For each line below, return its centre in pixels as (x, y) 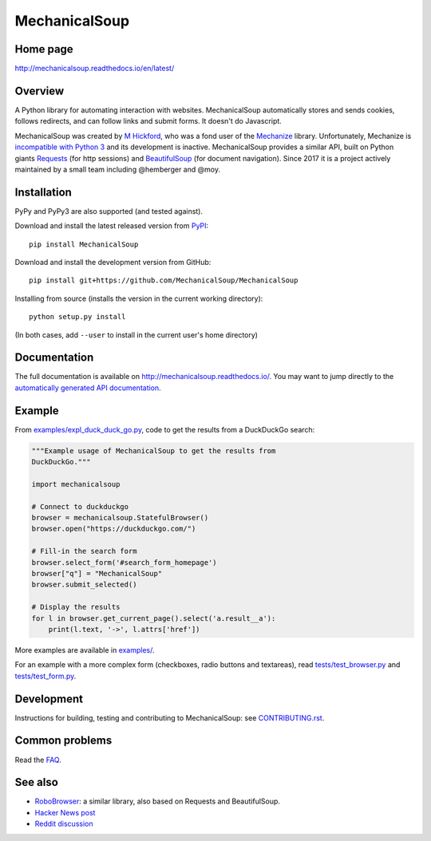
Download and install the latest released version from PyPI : (112, 226)
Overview (40, 91)
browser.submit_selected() (84, 585)
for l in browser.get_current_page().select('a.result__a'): (154, 618)
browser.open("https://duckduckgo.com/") (114, 529)
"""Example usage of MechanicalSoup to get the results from (154, 450)
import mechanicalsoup (76, 484)
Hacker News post (65, 812)
